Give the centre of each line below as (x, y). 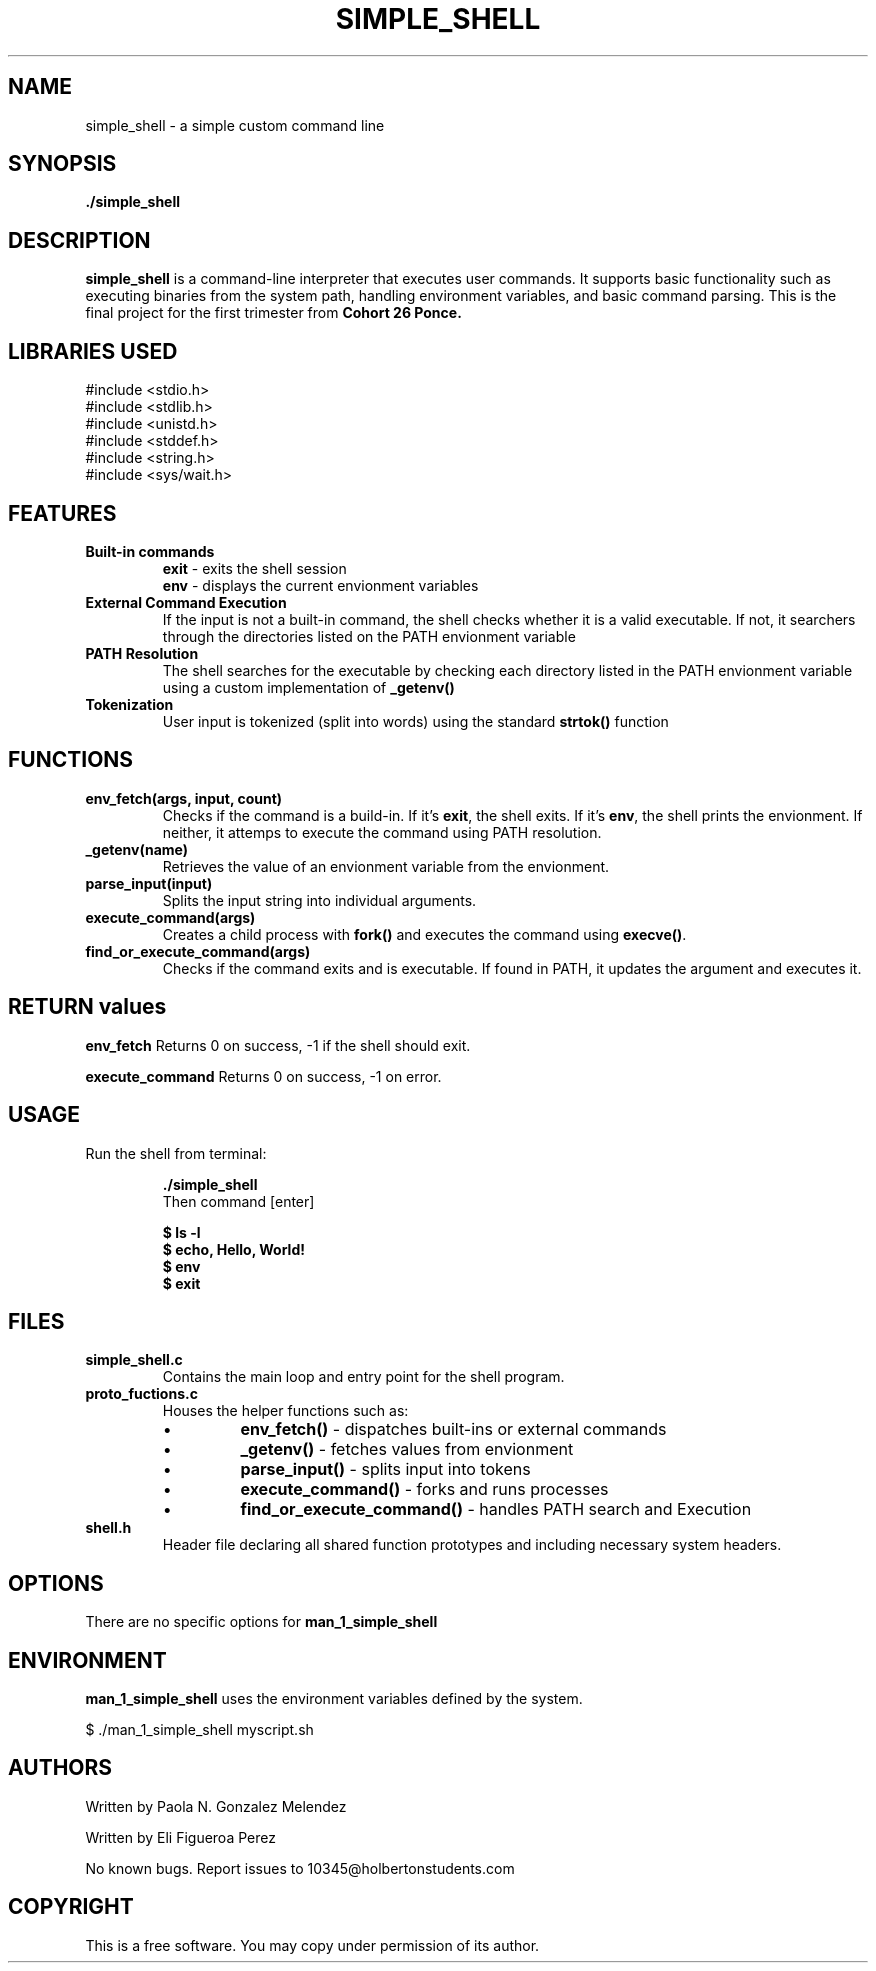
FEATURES (62, 513)
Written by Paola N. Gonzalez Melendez (216, 1806)
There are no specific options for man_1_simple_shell (261, 1622)
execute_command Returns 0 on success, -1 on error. (263, 1076)
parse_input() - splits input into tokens (385, 1469)
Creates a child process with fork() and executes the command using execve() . (424, 934)
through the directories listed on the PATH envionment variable (369, 636)
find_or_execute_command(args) (198, 951)
